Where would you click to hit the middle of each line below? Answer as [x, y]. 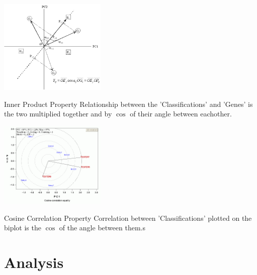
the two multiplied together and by [58, 114]
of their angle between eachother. [181, 114]
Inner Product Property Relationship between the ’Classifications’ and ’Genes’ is [128, 104]
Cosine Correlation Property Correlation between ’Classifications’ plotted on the [128, 218]
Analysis [34, 262]
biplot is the [23, 228]
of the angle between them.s [102, 228]
